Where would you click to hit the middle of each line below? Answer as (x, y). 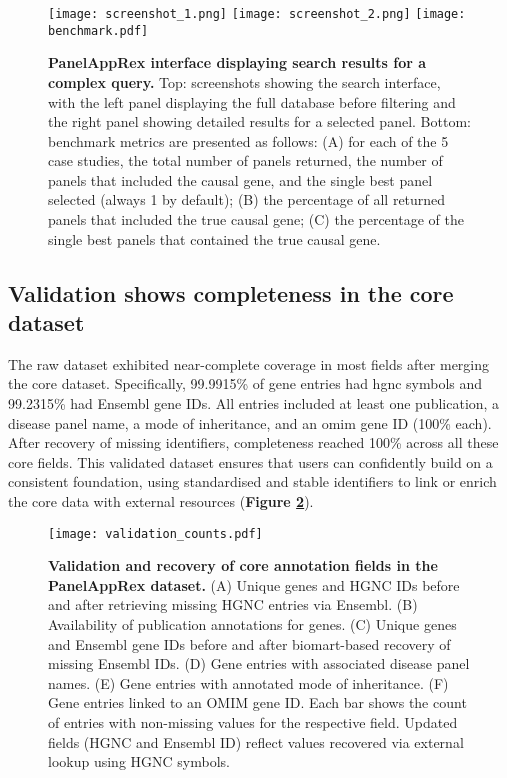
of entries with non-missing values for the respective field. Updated (253, 722)
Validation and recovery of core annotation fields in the (243, 565)
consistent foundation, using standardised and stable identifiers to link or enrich (252, 481)
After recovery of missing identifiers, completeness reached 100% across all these (253, 442)
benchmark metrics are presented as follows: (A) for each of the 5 (248, 140)
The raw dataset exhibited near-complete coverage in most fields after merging (249, 363)
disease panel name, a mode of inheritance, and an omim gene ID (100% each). (250, 422)
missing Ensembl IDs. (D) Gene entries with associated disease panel (259, 663)
